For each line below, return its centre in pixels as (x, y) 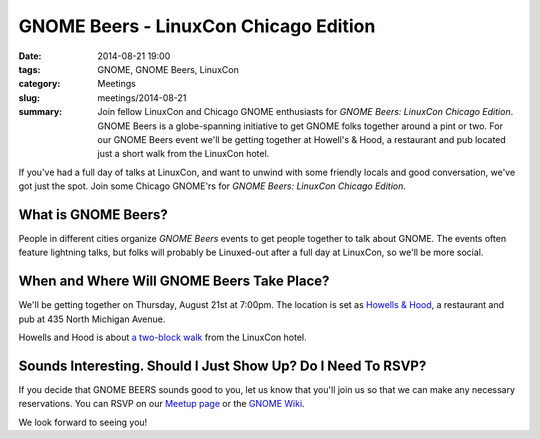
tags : (29, 69)
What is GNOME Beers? (93, 214)
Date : (30, 56)
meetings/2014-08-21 (142, 97)
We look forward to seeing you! (83, 422)
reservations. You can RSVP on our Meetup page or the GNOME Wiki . (161, 404)
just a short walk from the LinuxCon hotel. (183, 154)
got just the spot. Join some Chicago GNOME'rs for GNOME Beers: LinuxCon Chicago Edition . (212, 186)
